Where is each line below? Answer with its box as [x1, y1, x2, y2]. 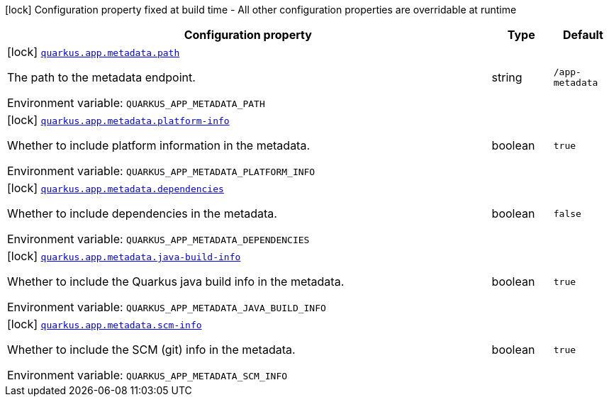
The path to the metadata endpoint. [7, 70, 196, 84]
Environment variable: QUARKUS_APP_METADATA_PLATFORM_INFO [7, 164, 315, 178]
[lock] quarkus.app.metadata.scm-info [7, 317, 202, 331]
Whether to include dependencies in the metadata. [7, 206, 277, 220]
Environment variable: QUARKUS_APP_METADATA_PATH [7, 96, 265, 110]
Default [562, 28, 603, 42]
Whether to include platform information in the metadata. [7, 138, 311, 152]
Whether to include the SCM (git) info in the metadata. [7, 342, 296, 357]
